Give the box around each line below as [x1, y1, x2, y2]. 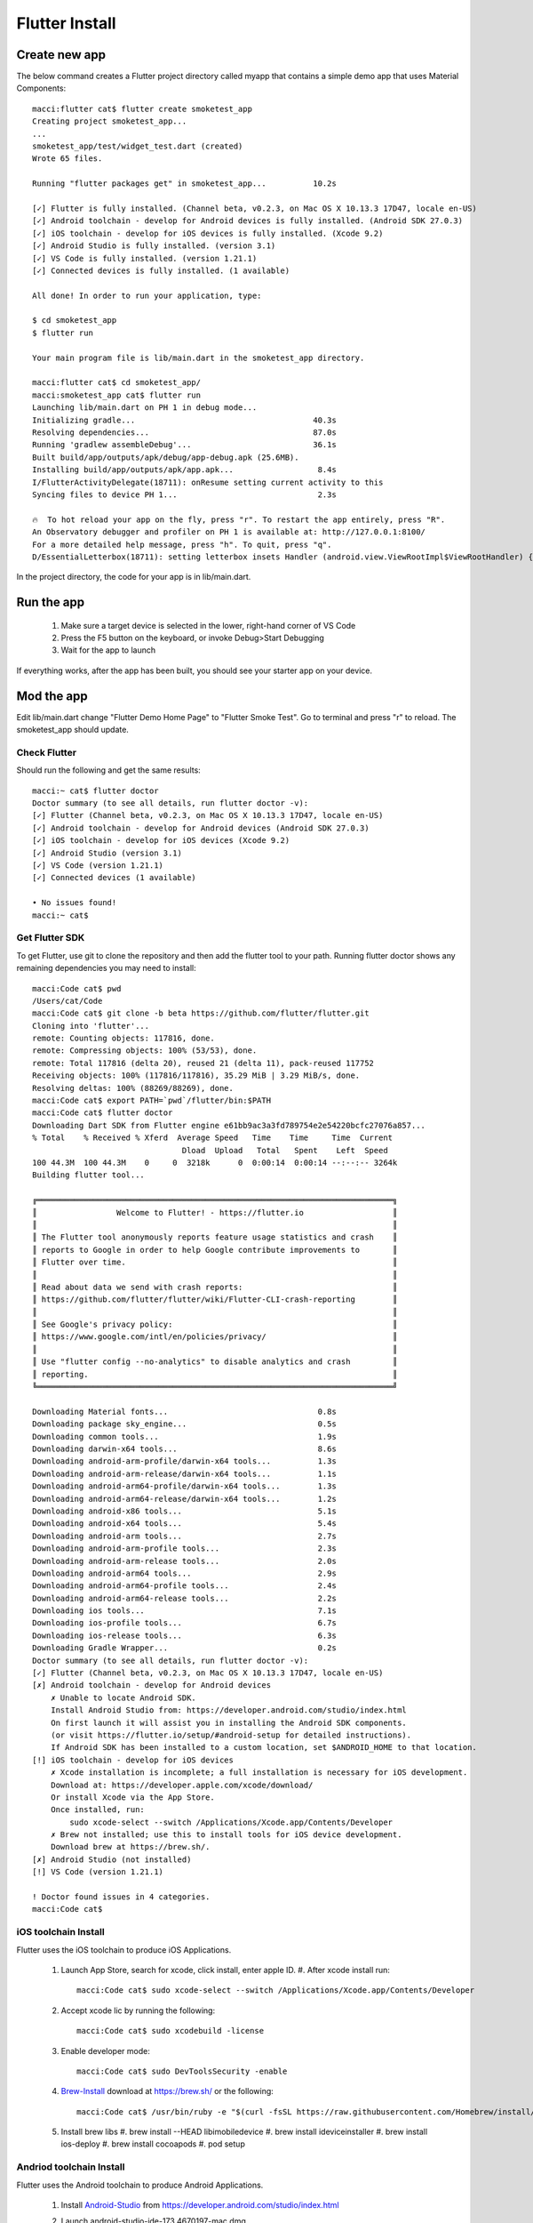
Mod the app [16, 688, 88, 703]
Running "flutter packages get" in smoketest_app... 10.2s [32, 179, 337, 189]
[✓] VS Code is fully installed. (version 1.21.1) [32, 253, 258, 263]
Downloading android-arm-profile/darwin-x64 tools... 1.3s [32, 1457, 337, 1466]
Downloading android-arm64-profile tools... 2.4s [32, 1581, 337, 1591]
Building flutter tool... [32, 1170, 146, 1180]
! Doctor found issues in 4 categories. [32, 1892, 211, 1902]
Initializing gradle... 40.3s [32, 414, 337, 425]
